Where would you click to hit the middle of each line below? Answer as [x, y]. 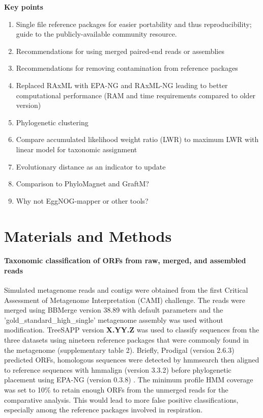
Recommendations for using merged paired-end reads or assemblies [120, 51]
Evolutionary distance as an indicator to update [91, 166]
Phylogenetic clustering [52, 122]
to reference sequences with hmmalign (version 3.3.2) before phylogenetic [118, 369]
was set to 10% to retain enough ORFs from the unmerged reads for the [116, 390]
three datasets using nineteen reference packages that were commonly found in [127, 340]
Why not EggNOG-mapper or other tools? [82, 200]
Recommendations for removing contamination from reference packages [127, 68]
